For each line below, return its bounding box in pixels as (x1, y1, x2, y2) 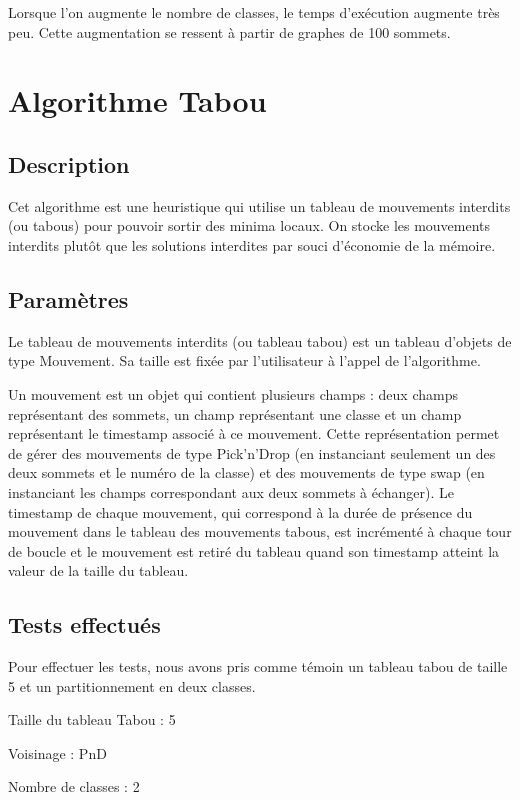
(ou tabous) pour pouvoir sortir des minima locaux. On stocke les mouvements (8, 215, 491, 236)
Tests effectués (8, 609, 161, 640)
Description (8, 148, 130, 179)
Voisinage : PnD (8, 742, 107, 763)
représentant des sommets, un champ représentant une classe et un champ (8, 403, 462, 424)
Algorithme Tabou (8, 80, 267, 121)
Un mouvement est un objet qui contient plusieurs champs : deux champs (8, 383, 458, 404)
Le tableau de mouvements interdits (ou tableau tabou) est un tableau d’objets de (8, 330, 512, 351)
